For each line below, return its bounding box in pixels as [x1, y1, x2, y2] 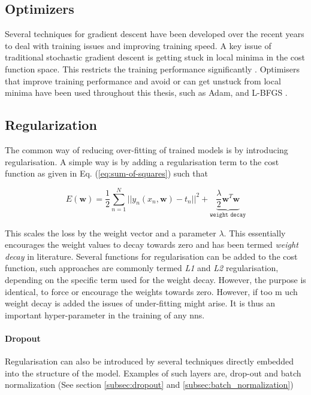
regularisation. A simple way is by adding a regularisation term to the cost [5, 155, 279, 168]
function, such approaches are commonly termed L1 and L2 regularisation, [5, 262, 279, 274]
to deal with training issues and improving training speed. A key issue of [5, 39, 271, 51]
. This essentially [224, 226, 286, 239]
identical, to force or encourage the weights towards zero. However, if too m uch [5, 285, 298, 297]
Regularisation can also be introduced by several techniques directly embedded [5, 355, 294, 367]
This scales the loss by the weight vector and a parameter [5, 226, 216, 239]
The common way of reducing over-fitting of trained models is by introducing [5, 143, 288, 156]
